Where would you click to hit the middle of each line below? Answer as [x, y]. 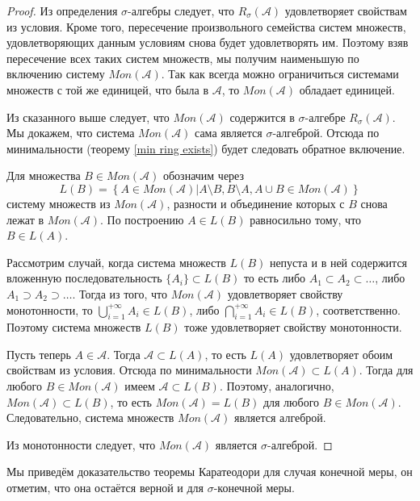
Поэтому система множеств [74, 327]
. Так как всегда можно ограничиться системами [280, 74]
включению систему [56, 74]
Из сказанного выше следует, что [88, 117]
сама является [229, 133]
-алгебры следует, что [181, 10]
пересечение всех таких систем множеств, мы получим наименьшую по [183, 58]
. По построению [142, 219]
